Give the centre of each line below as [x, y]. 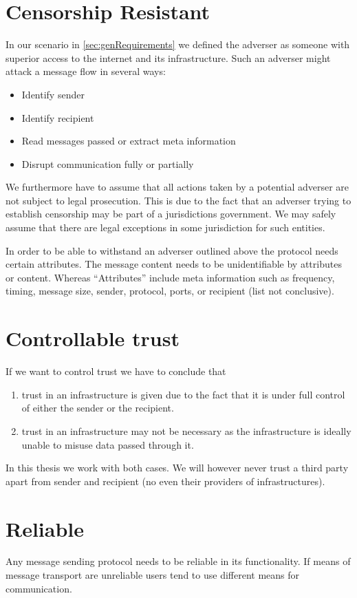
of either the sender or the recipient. [98, 408]
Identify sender [53, 94]
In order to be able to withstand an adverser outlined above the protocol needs [172, 250]
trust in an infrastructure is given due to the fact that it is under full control [183, 394]
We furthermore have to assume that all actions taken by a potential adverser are [177, 187]
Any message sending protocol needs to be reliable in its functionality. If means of [178, 561]
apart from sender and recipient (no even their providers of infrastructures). [165, 481]
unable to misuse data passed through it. [108, 444]
